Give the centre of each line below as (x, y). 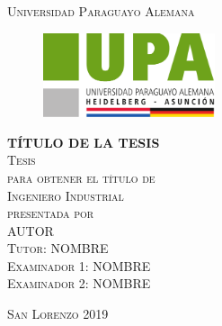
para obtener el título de (81, 177)
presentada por (51, 213)
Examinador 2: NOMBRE (79, 283)
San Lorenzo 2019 (58, 314)
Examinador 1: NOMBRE (79, 265)
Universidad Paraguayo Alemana (101, 11)
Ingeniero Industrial (66, 195)
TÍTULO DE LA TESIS (84, 142)
